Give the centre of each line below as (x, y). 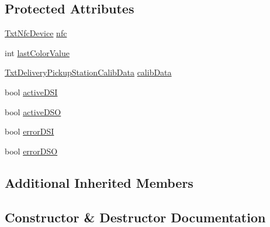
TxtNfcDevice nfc (36, 33)
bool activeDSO (33, 111)
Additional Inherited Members (99, 182)
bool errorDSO (31, 151)
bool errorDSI (30, 131)
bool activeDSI (31, 92)
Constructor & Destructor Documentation (135, 217)
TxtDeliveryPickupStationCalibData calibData (88, 72)
